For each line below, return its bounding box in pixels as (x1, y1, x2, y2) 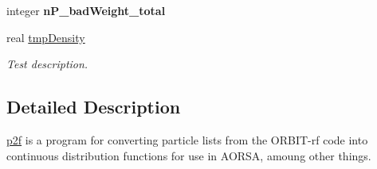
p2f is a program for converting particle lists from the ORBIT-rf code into (6, 131, 368, 148)
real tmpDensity (6, 29, 85, 45)
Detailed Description (6, 94, 181, 119)
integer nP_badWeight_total (6, 2, 166, 18)
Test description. (6, 56, 88, 72)
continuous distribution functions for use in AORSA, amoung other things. (6, 147, 371, 163)
